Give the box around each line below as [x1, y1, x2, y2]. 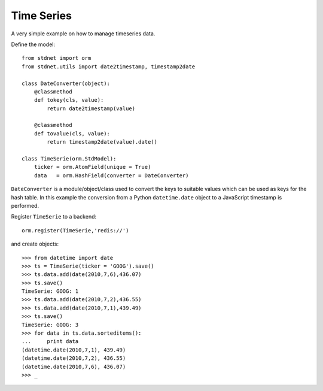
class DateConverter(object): [22, 80, 111, 87]
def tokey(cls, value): [33, 96, 104, 104]
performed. [11, 202, 39, 209]
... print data [22, 338, 79, 345]
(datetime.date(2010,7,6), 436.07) [22, 363, 126, 370]
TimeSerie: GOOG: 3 [22, 321, 79, 328]
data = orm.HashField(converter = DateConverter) [33, 172, 189, 179]
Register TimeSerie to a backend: [11, 213, 97, 220]
